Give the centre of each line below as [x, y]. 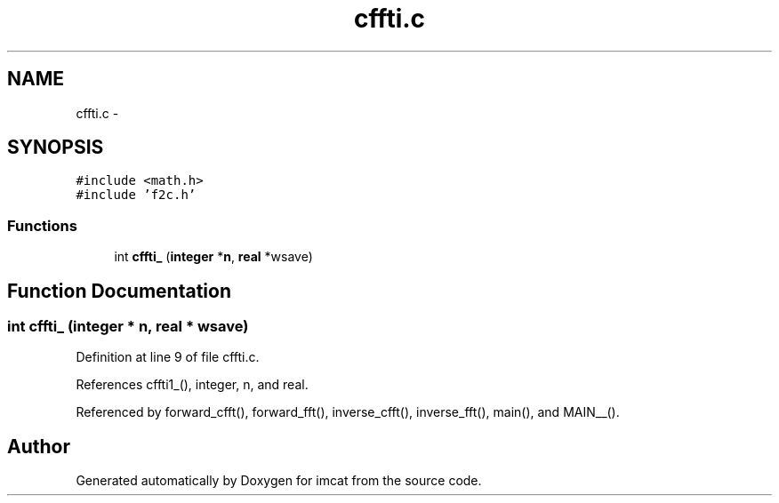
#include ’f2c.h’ [136, 195]
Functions [42, 225]
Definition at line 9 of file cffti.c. [168, 357]
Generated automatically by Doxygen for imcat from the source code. [279, 481]
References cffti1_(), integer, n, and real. [192, 385]
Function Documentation [119, 291]
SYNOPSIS [56, 148]
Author [39, 446]
